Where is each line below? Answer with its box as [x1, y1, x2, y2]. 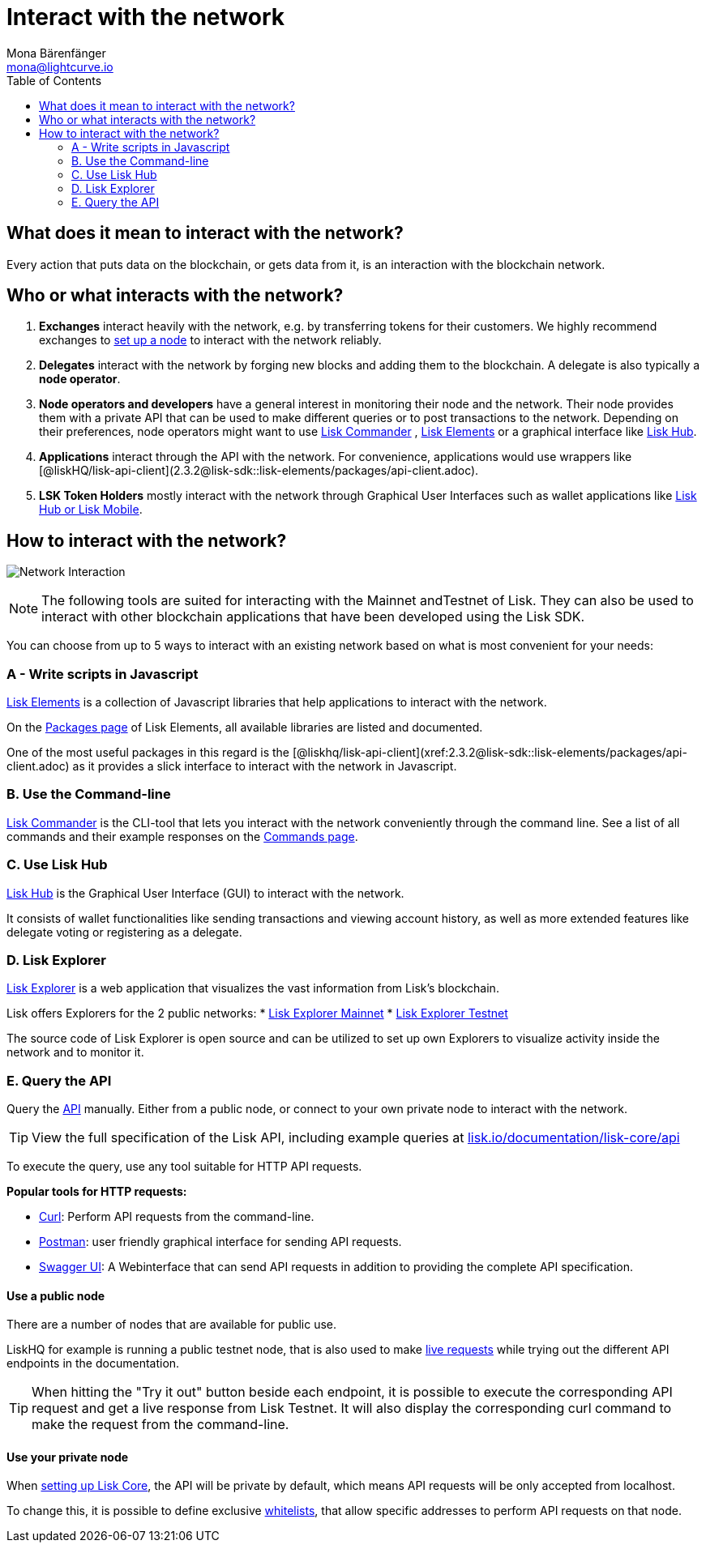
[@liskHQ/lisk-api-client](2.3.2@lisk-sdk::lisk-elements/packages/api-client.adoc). [39, 463, 479, 478]
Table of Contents [6, 73, 102, 87]
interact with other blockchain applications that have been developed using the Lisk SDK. [41, 608, 585, 625]
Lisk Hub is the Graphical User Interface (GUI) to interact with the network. [6, 885, 404, 900]
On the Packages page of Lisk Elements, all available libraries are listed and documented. [6, 720, 483, 735]
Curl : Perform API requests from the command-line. [39, 1210, 314, 1224]
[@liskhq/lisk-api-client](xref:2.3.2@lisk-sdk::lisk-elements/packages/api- [292, 745, 687, 760]
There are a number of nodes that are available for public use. [6, 1317, 337, 1332]
